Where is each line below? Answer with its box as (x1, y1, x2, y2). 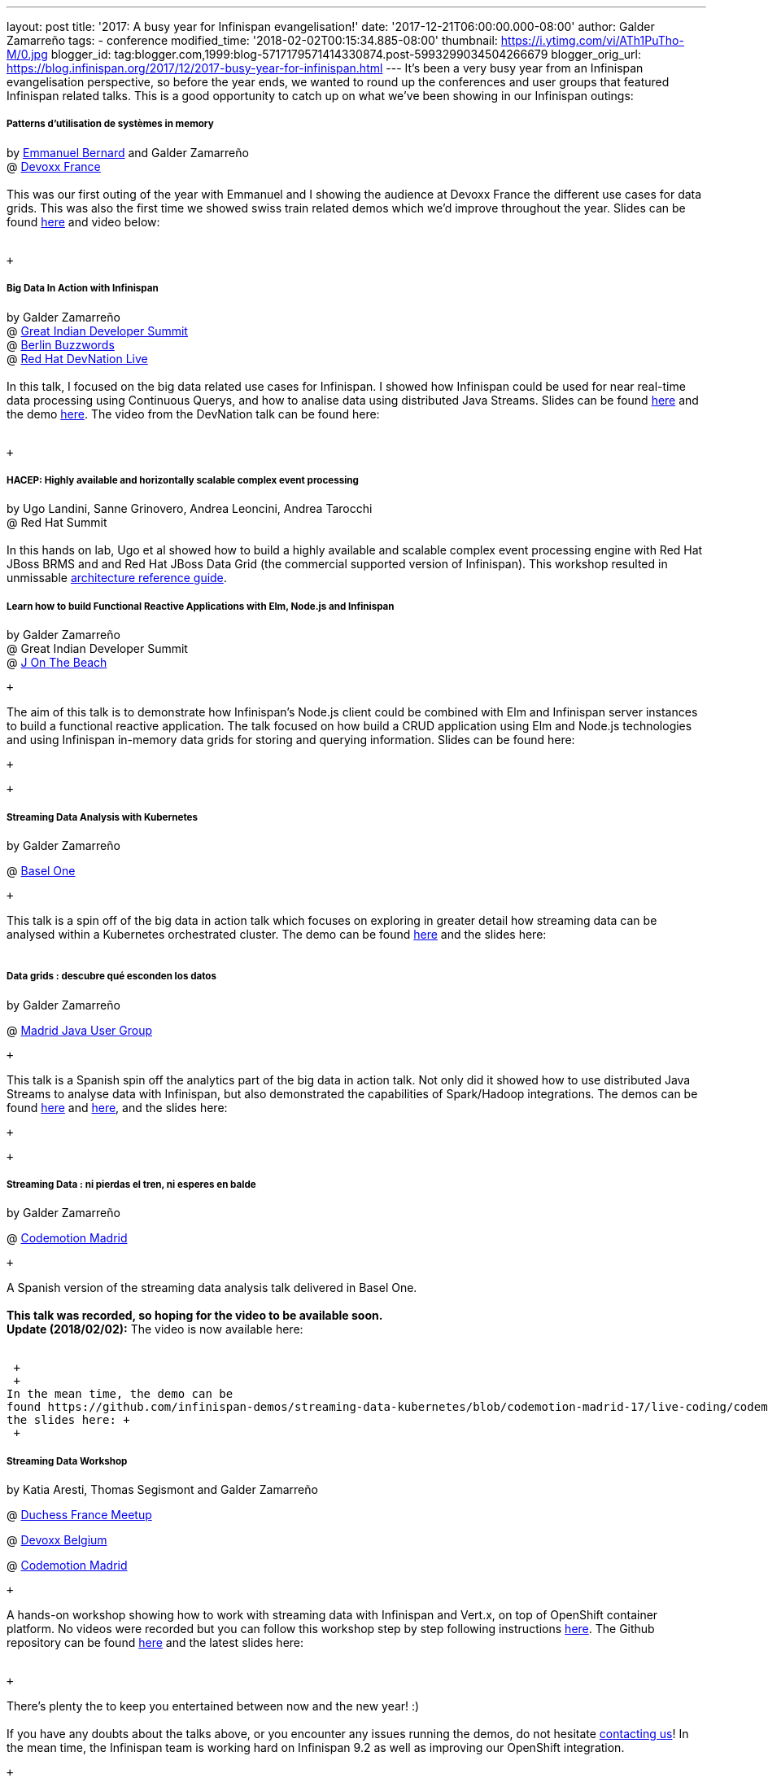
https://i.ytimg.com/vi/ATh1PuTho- (500, 33, 684, 47)
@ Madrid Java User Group (7, 1023, 153, 1037)
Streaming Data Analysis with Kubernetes (7, 811, 199, 823)
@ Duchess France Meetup (7, 1508, 152, 1522)
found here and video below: (7, 214, 160, 229)
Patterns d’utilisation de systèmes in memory (7, 118, 214, 130)
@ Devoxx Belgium (7, 1533, 107, 1548)
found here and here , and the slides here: (7, 1100, 228, 1115)
